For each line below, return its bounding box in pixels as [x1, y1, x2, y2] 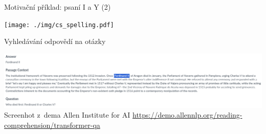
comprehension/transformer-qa [4, 119, 100, 130]
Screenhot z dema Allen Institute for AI [4, 109, 130, 120]
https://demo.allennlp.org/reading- [132, 109, 242, 120]
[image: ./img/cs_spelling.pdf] [4, 21, 114, 29]
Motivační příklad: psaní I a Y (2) [4, 2, 111, 12]
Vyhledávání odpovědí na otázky [4, 36, 106, 47]
